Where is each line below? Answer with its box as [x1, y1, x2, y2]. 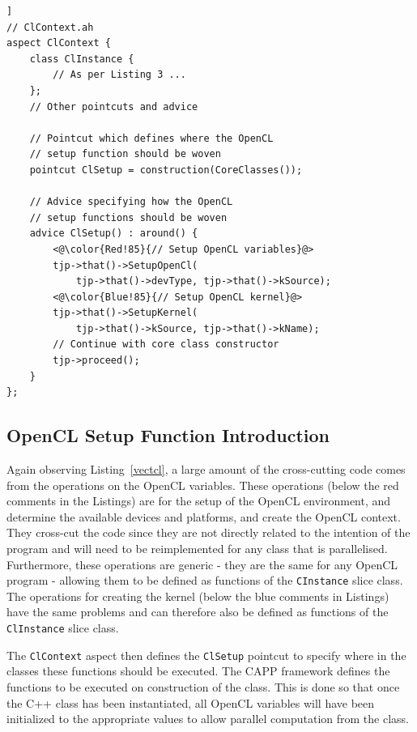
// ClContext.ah [6, 21, 94, 33]
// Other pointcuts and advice [29, 100, 198, 113]
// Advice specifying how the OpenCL [29, 196, 233, 208]
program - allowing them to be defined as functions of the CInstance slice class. [6, 572, 403, 589]
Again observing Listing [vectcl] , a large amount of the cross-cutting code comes [6, 461, 406, 478]
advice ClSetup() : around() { [29, 228, 198, 240]
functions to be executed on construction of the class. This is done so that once [6, 678, 400, 695]
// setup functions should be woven [29, 211, 228, 223]
